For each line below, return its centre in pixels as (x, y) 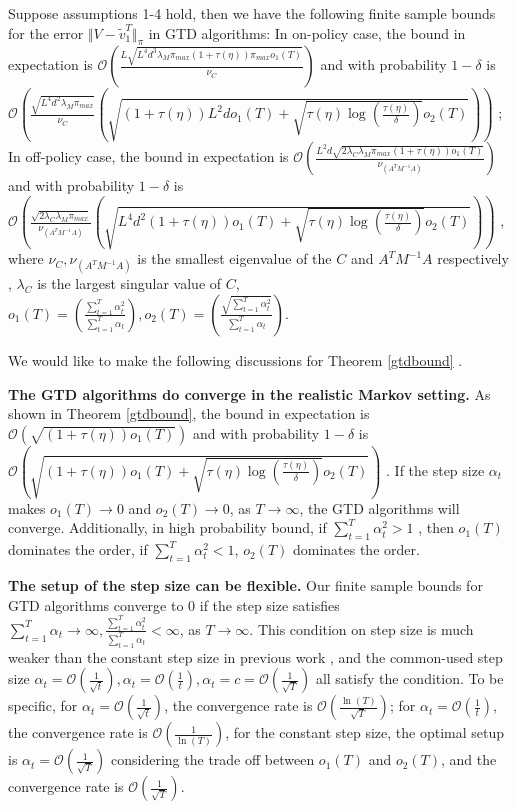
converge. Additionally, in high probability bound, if (167, 527)
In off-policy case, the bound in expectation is (148, 156)
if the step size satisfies (269, 604)
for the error (46, 32)
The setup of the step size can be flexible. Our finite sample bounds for (245, 584)
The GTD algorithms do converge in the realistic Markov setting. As (249, 393)
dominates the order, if (78, 549)
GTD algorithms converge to (96, 604)
